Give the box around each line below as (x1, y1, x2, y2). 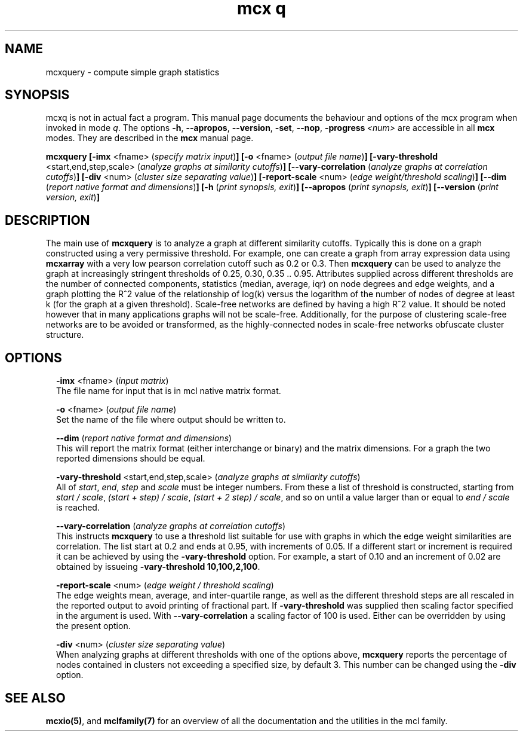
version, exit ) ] (45, 192, 100, 203)
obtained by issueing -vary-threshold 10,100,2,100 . (56, 561, 260, 572)
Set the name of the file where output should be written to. (56, 414, 286, 425)
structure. (45, 329, 84, 340)
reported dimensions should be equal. (56, 453, 205, 464)
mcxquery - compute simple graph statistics (45, 66, 220, 77)
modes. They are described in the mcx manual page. (45, 133, 254, 143)
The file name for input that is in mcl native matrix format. (56, 386, 281, 396)
